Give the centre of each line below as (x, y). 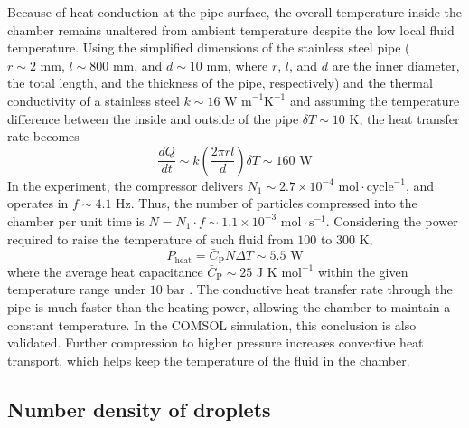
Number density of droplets (139, 409)
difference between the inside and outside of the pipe (153, 118)
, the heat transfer (409, 118)
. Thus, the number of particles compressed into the (274, 203)
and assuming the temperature (375, 100)
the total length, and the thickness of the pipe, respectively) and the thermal (220, 83)
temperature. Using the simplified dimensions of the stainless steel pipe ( (209, 48)
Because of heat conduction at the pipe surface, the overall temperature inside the (235, 12)
